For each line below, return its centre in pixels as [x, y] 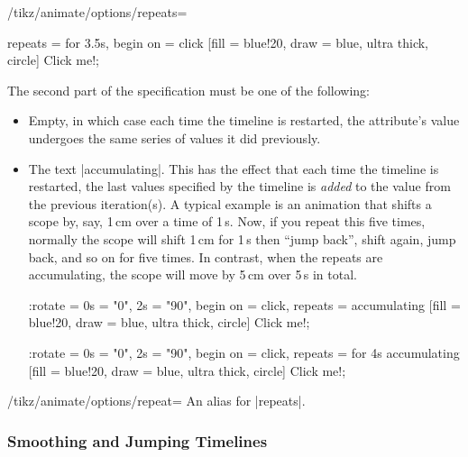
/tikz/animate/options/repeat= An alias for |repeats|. [156, 401]
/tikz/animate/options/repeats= [97, 12]
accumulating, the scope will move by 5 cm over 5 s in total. [193, 274]
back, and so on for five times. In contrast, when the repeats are [206, 256]
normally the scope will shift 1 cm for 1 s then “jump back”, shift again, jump [242, 238]
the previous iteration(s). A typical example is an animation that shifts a [230, 203]
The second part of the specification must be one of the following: [188, 90]
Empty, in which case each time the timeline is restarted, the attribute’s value [244, 120]
